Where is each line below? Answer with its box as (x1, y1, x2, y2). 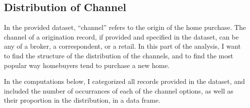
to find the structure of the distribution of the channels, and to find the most (4, 50, 233, 60)
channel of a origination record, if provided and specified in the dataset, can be (4, 31, 239, 41)
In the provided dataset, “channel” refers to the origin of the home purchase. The (4, 22, 246, 32)
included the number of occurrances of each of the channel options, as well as (4, 85, 233, 95)
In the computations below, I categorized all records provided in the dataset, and (4, 76, 245, 86)
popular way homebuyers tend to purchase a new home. (4, 60, 170, 70)
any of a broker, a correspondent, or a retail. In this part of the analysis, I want (4, 41, 241, 51)
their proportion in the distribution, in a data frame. (4, 95, 161, 105)
